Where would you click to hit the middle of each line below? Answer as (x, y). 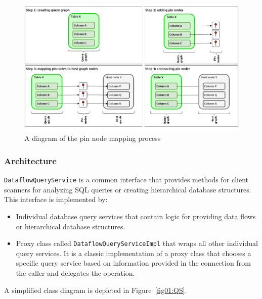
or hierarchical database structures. (71, 226)
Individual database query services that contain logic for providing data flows (136, 216)
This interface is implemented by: (56, 199)
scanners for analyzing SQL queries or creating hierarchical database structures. (128, 189)
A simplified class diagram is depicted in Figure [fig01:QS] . (96, 290)
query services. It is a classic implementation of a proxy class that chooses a (134, 253)
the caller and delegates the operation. (75, 273)
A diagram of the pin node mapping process (93, 138)
